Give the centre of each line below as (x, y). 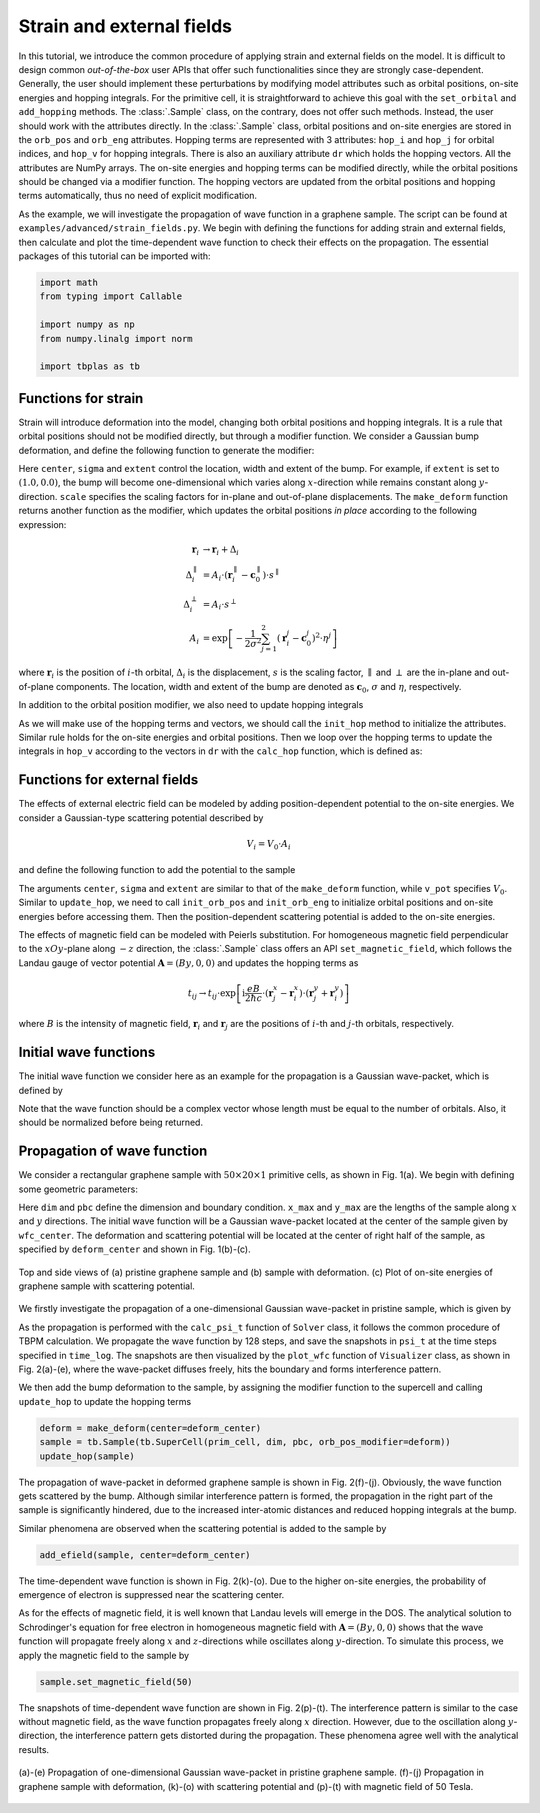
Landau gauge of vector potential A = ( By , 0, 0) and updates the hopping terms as (188, 962)
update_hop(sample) (87, 1456)
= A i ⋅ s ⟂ (219, 604)
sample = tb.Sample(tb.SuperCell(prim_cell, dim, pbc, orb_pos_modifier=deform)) (245, 1442)
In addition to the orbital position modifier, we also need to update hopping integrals (191, 705)
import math (69, 282)
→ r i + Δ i (221, 550)
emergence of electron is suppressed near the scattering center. (151, 1595)
